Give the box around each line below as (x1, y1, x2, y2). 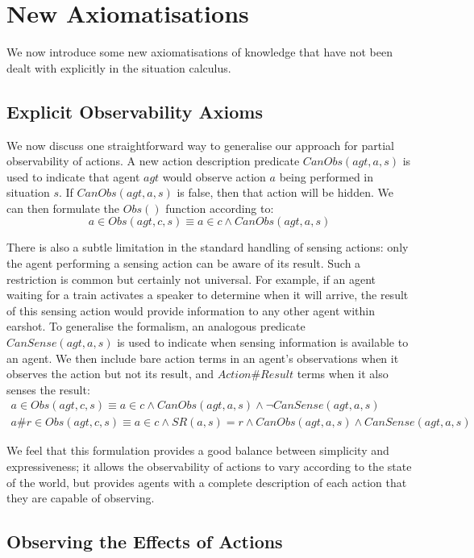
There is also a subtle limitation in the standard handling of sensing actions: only (6, 239, 409, 256)
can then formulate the (6, 199, 120, 216)
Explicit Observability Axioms (6, 98, 264, 123)
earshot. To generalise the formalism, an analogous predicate (6, 318, 306, 335)
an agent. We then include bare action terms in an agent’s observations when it (6, 349, 399, 366)
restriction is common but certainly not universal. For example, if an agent (6, 270, 376, 287)
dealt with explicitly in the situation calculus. (6, 59, 231, 76)
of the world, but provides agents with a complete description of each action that (6, 473, 407, 490)
